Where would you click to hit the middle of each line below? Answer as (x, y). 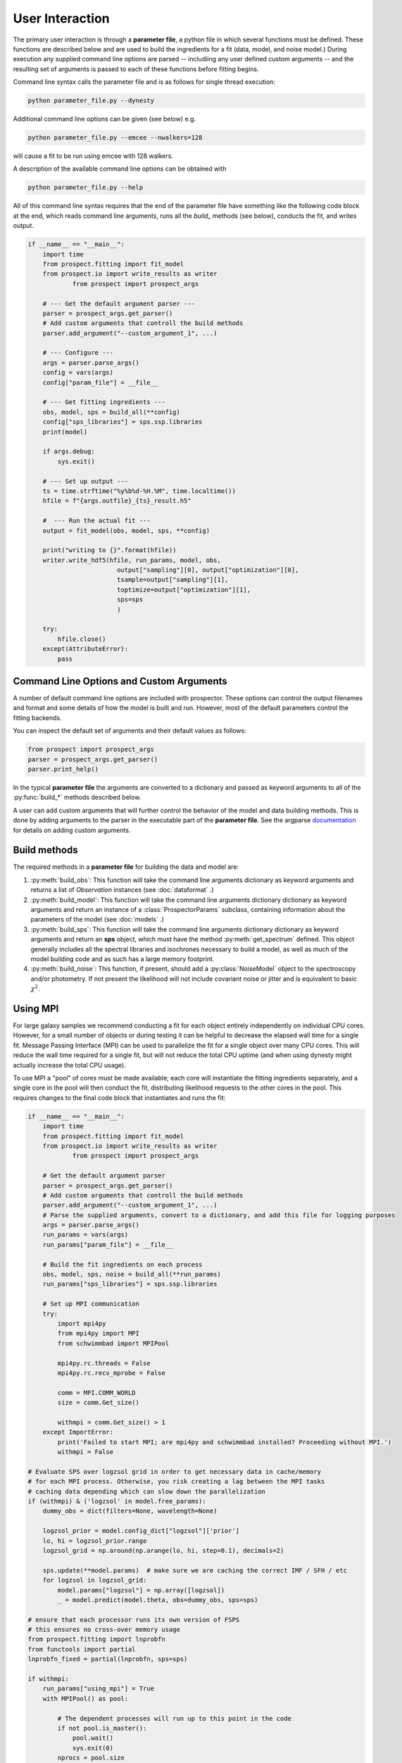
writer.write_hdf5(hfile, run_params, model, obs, (132, 560)
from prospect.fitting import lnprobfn (96, 1639)
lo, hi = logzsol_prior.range (95, 1541)
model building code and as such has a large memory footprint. (123, 958)
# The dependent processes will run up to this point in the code (175, 1718)
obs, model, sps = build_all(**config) (112, 412)
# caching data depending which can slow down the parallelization (147, 1491)
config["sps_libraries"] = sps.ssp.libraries (123, 422)
